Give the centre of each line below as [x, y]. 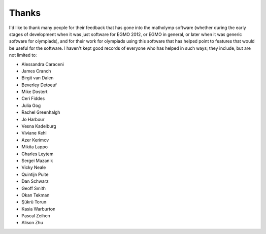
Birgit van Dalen [37, 78]
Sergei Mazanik [37, 161]
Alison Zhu [32, 223]
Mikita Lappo [34, 147]
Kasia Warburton [38, 209]
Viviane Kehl [34, 133]
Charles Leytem [37, 154]
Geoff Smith [34, 188]
